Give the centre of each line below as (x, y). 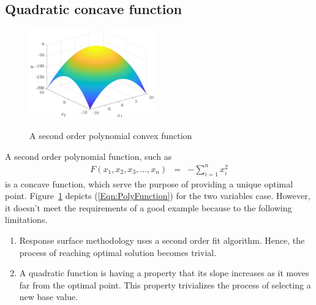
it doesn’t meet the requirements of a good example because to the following (149, 207)
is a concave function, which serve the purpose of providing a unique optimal (149, 183)
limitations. (26, 220)
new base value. (49, 297)
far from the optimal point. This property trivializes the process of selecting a (165, 284)
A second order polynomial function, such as (88, 156)
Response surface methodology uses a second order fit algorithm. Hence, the (162, 240)
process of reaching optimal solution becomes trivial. (118, 252)
